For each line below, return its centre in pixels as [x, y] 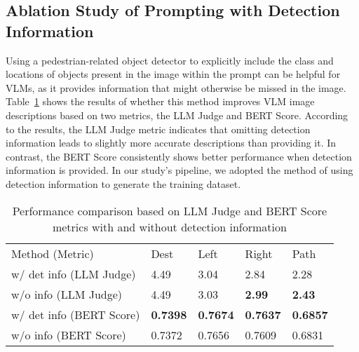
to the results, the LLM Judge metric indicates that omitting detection [158, 129]
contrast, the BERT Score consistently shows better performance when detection [179, 156]
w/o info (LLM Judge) [67, 294]
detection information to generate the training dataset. [123, 183]
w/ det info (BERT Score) [76, 314]
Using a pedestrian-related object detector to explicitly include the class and [170, 60]
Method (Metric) [53, 253]
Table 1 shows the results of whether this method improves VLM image [160, 101]
